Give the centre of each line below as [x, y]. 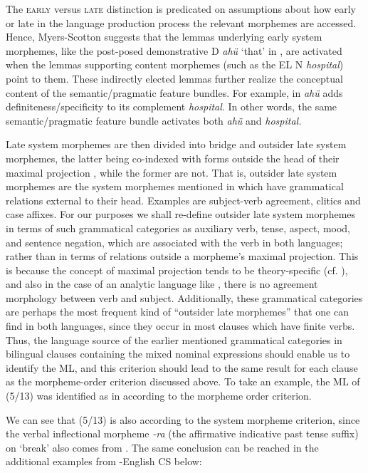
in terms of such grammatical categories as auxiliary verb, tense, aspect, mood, [178, 228]
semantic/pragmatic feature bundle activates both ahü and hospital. [154, 120]
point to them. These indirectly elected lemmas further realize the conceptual [174, 78]
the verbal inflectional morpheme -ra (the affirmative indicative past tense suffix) [182, 433]
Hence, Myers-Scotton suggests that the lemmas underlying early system [164, 37]
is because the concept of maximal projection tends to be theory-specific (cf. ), [177, 270]
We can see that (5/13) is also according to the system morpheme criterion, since [183, 419]
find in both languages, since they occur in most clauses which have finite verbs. [180, 326]
